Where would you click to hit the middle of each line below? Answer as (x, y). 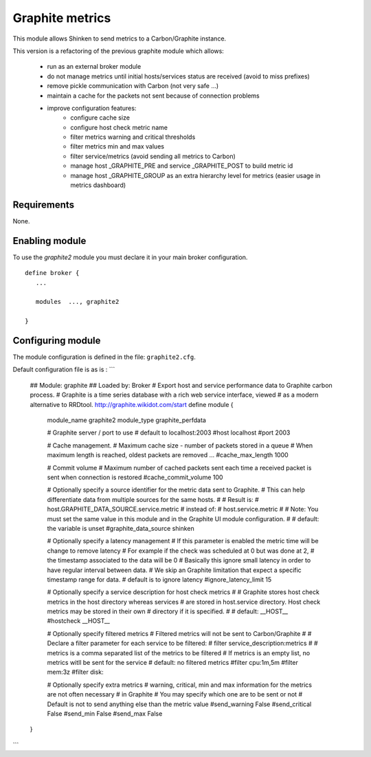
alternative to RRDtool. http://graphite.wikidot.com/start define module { (132, 404)
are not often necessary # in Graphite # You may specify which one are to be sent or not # (175, 694)
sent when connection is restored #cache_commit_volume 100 (135, 477)
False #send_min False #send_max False (105, 713)
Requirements (44, 205)
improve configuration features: (92, 108)
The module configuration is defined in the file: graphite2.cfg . (104, 357)
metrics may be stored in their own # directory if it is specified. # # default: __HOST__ (168, 611)
